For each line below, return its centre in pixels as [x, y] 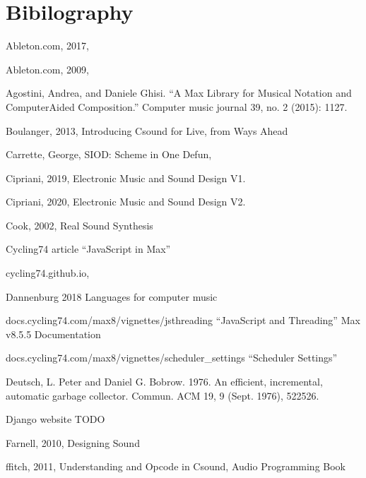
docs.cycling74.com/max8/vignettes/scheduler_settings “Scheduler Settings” [172, 358]
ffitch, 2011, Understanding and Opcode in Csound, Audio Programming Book [176, 466]
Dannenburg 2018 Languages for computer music [112, 296]
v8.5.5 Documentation [53, 334]
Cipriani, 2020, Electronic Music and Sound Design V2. [126, 202]
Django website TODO [55, 419]
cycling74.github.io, [48, 273]
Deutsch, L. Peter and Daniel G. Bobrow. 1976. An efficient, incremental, [164, 382]
